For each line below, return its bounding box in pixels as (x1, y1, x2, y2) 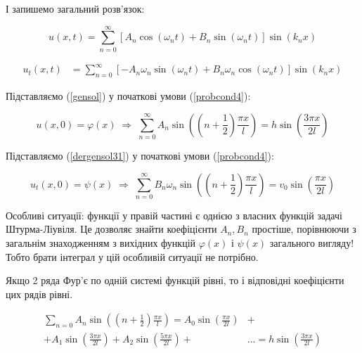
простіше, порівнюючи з (252, 222, 356, 236)
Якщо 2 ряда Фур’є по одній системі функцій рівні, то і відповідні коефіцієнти (6, 273, 344, 288)
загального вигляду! (269, 236, 354, 250)
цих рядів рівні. (6, 286, 73, 301)
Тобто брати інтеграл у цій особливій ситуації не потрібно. (6, 249, 259, 264)
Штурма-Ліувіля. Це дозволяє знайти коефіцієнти (6, 222, 217, 236)
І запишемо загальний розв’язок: (6, 1, 145, 15)
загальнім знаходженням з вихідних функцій (6, 236, 196, 250)
